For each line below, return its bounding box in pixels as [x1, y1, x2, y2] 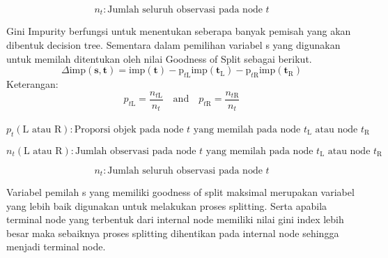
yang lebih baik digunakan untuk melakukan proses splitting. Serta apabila [6, 198, 327, 213]
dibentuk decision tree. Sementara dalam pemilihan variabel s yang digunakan [6, 38, 341, 52]
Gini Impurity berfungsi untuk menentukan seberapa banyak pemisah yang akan [6, 24, 351, 38]
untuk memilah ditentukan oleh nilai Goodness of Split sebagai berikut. [6, 51, 312, 66]
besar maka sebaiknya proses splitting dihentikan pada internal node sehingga [6, 225, 339, 240]
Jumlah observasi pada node [75, 146, 196, 156]
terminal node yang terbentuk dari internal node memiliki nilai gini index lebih [6, 212, 344, 227]
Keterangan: [6, 77, 59, 91]
